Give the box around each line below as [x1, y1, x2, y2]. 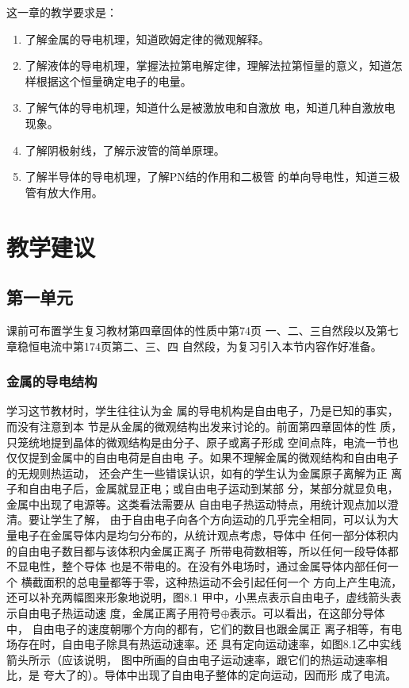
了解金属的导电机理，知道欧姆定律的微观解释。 [25, 30, 269, 47]
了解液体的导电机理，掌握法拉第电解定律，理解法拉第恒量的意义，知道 [25, 57, 392, 74]
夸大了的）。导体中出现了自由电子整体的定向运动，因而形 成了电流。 [43, 667, 397, 683]
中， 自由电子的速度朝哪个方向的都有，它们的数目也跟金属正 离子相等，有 [6, 620, 392, 636]
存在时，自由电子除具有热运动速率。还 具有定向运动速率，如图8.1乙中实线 [17, 636, 402, 652]
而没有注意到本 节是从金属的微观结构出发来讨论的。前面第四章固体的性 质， [6, 417, 403, 434]
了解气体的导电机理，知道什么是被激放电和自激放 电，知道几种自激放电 [25, 99, 396, 116]
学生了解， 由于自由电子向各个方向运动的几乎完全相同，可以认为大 [50, 511, 399, 528]
